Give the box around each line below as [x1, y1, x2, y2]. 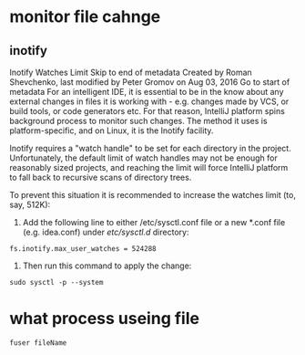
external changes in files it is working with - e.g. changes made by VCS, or [9, 96, 290, 107]
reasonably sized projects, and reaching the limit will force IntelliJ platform [9, 162, 289, 172]
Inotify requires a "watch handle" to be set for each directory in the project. [9, 143, 291, 153]
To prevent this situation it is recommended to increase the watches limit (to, [9, 190, 296, 200]
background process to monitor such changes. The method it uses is [9, 116, 268, 126]
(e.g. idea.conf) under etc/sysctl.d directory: [22, 226, 189, 237]
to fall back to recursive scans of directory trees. [9, 172, 192, 183]
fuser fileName [9, 338, 67, 348]
